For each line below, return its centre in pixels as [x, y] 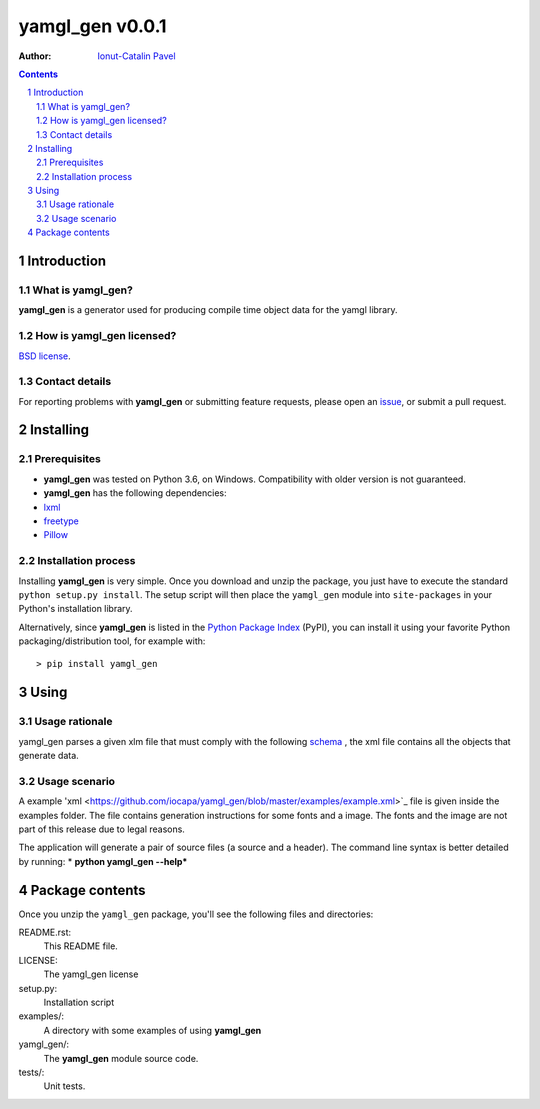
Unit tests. [64, 1086]
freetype [61, 521]
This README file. [81, 946]
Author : [35, 56]
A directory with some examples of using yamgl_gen [152, 1030]
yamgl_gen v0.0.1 [92, 26]
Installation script [79, 1002]
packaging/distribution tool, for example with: [112, 641]
